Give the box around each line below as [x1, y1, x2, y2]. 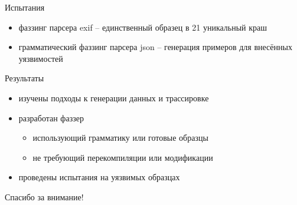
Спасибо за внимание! [5, 190, 84, 203]
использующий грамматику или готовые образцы [32, 131, 208, 144]
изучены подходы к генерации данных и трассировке [18, 91, 209, 104]
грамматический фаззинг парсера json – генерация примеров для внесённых [18, 41, 292, 53]
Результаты [5, 72, 44, 84]
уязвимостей [18, 52, 63, 64]
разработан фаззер [18, 111, 84, 124]
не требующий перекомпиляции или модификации [32, 151, 213, 163]
